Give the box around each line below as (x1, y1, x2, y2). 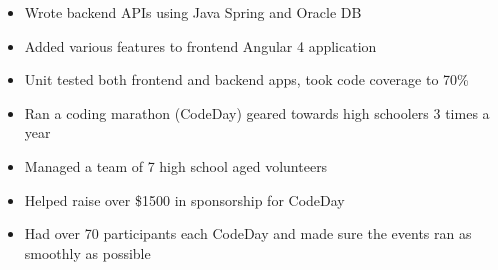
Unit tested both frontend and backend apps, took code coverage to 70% (24, 69, 469, 90)
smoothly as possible (24, 242, 151, 263)
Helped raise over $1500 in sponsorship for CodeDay (24, 189, 345, 210)
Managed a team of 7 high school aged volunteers (24, 155, 328, 176)
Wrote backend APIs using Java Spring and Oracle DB (24, 2, 362, 22)
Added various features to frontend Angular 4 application (24, 35, 377, 56)
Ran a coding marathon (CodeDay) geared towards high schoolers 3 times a (24, 102, 490, 123)
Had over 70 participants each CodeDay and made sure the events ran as (24, 223, 472, 244)
